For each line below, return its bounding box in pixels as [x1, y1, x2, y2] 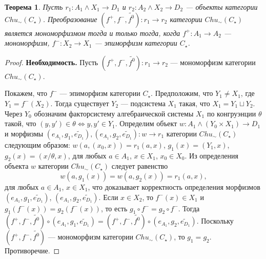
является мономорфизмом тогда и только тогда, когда [5, 27, 180, 38]
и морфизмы [5, 128, 44, 138]
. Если [98, 191, 118, 202]
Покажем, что [5, 88, 48, 98]
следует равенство [111, 161, 168, 171]
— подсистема [120, 97, 166, 108]
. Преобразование [43, 13, 97, 24]
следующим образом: [5, 139, 70, 150]
